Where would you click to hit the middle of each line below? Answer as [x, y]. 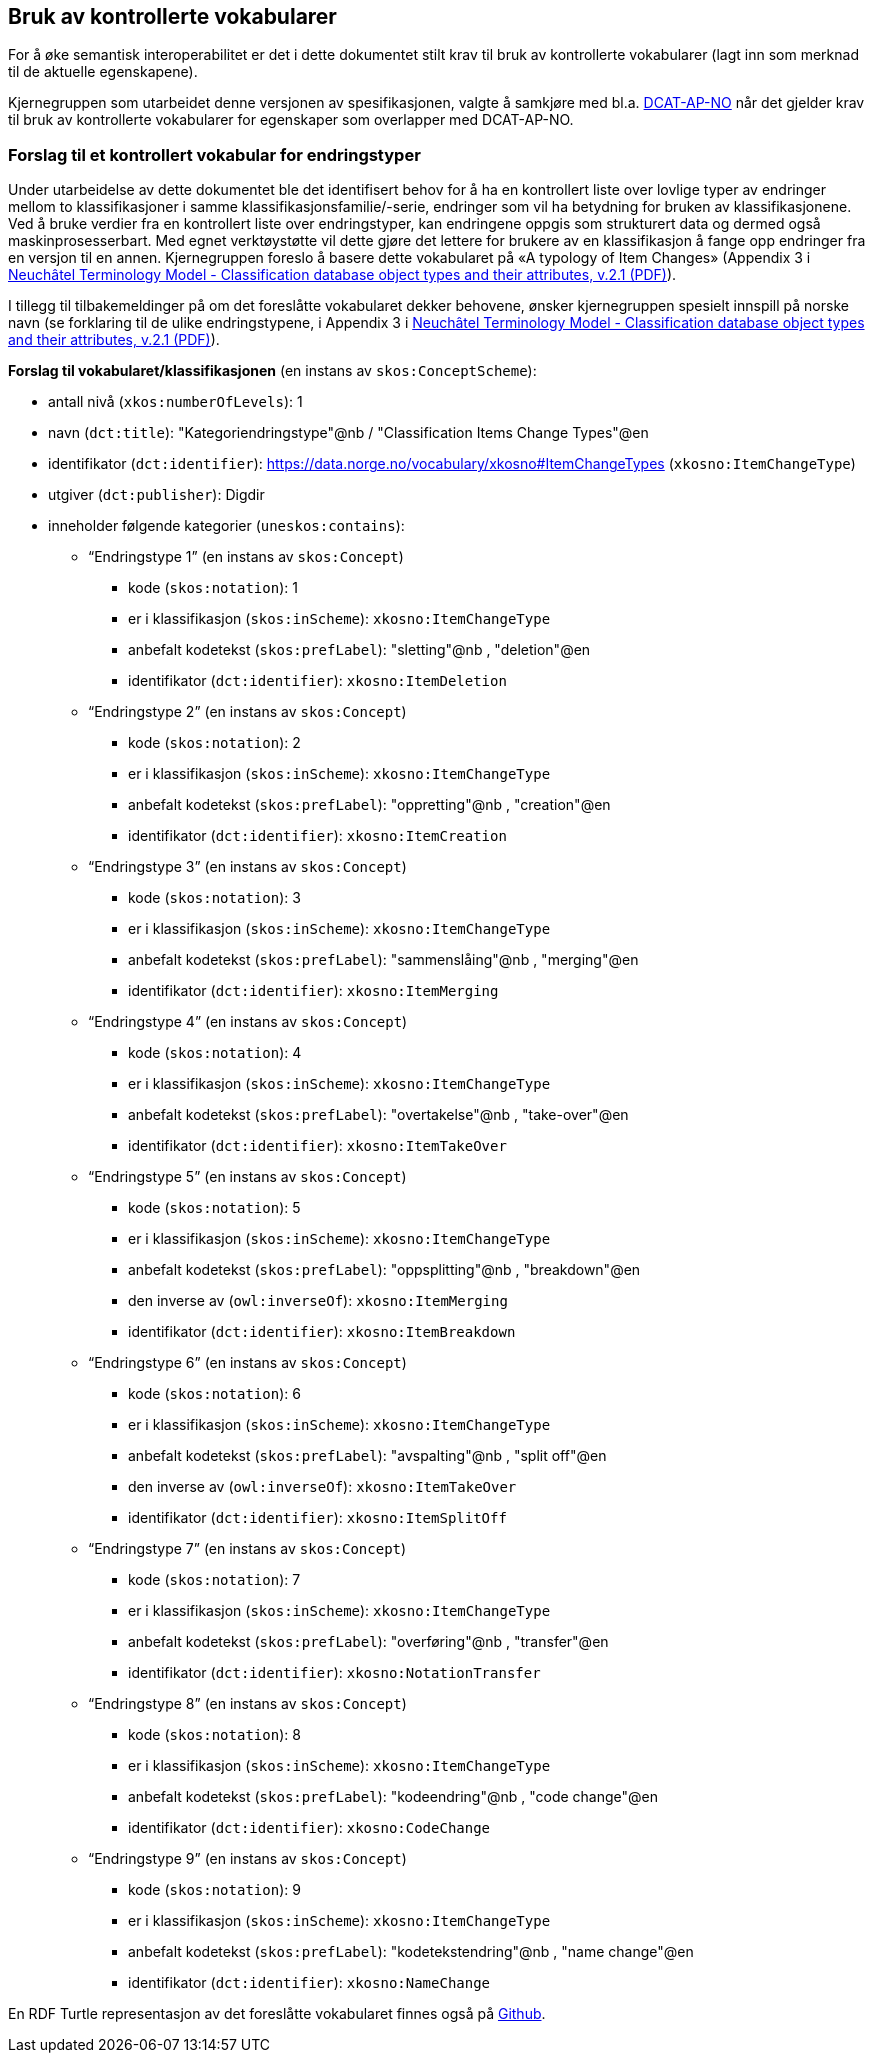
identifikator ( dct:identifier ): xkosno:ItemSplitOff [317, 1518]
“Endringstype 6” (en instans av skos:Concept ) [247, 1363]
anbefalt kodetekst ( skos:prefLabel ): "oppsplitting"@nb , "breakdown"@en [384, 1270]
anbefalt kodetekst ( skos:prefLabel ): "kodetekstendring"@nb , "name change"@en [411, 1952]
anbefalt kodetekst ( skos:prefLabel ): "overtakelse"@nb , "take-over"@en [378, 1115]
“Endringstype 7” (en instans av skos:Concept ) [247, 1549]
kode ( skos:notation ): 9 [214, 1890]
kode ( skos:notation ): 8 [214, 1735]
